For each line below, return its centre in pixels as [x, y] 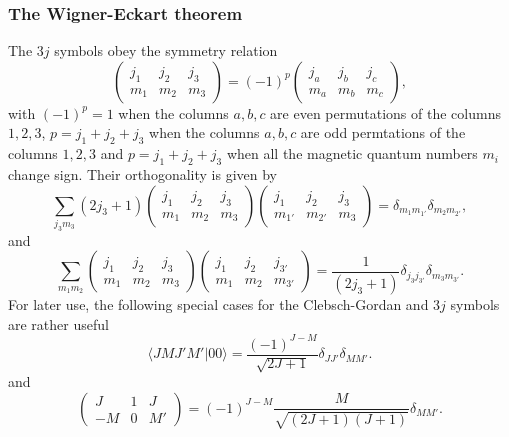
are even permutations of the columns [385, 112]
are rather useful [58, 323]
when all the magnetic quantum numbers [352, 153]
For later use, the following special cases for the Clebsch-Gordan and [218, 303]
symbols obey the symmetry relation [166, 50]
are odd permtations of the [383, 132]
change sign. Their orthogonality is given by [142, 174]
